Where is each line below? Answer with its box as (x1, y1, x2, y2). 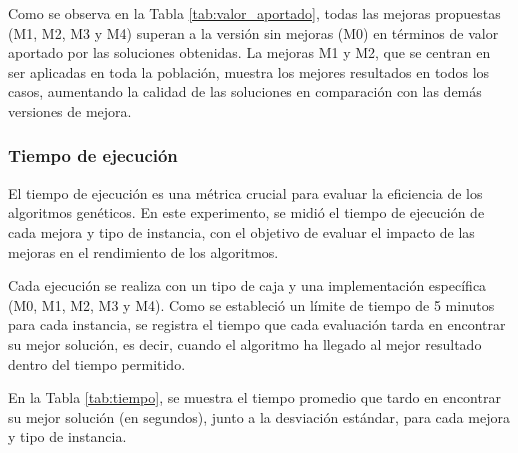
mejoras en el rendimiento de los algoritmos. (8, 241, 279, 262)
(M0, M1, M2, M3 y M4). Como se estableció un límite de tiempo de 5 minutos (8, 294, 495, 315)
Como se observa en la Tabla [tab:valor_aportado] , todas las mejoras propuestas (8, 3, 501, 23)
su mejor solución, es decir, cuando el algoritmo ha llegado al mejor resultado (8, 333, 482, 354)
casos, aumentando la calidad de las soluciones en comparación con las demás (8, 81, 482, 102)
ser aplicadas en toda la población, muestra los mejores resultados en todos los (8, 61, 490, 82)
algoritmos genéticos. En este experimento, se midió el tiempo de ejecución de (8, 202, 485, 223)
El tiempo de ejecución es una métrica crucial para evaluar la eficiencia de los (8, 182, 483, 203)
